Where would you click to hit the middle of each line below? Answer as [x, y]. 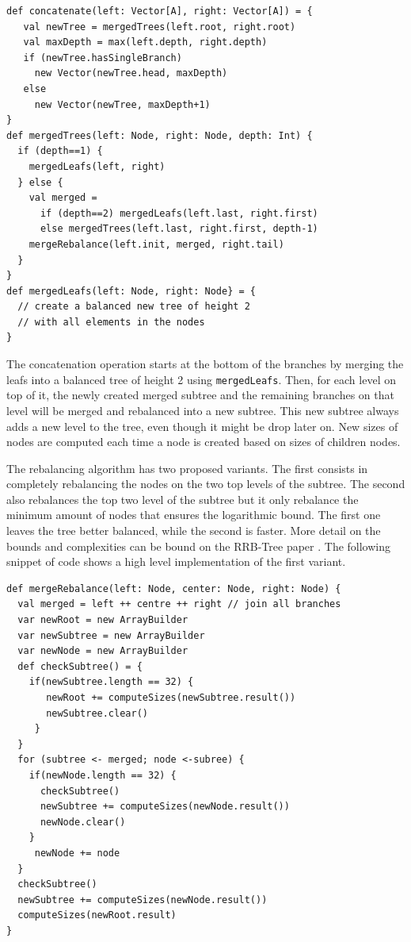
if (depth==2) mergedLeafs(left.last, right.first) [179, 213]
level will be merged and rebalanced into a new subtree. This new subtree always [203, 410]
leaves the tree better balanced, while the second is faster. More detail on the [194, 531]
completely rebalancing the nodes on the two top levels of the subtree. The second [206, 484]
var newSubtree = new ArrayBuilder [111, 635]
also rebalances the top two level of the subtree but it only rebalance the [183, 499]
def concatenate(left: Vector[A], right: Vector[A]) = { [160, 11]
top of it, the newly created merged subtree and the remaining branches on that [200, 395]
